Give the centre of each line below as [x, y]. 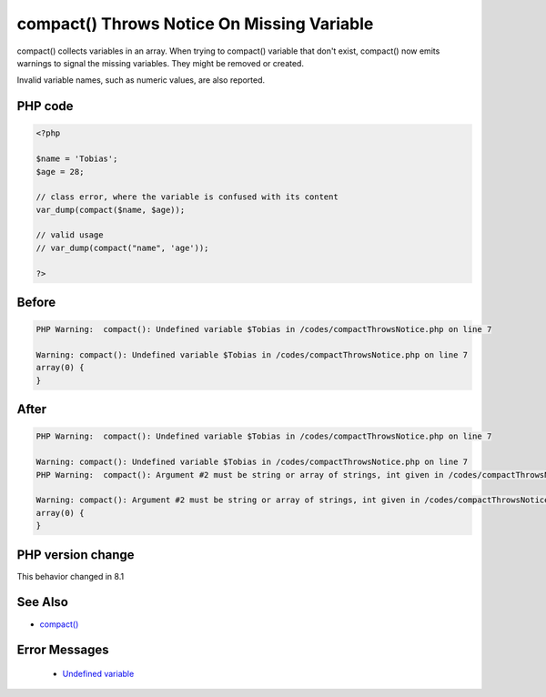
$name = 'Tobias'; [77, 159]
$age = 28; [60, 172]
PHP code [45, 106]
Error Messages [63, 650]
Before [36, 303]
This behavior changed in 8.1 [71, 576]
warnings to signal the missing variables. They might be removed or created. [161, 63]
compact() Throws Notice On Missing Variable [195, 24]
